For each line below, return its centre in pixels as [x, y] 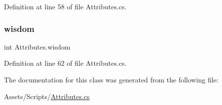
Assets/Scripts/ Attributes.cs [47, 96]
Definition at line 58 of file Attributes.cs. [65, 6]
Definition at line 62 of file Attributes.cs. [65, 63]
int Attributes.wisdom [37, 46]
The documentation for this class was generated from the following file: [111, 79]
